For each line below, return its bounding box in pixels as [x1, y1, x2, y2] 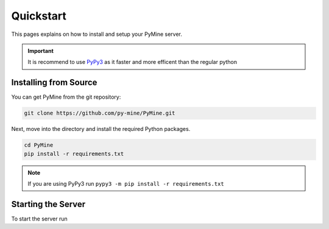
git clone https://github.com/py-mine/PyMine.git [24, 110, 175, 117]
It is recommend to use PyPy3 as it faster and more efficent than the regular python [27, 58, 238, 66]
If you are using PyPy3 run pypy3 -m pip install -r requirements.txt [27, 180, 225, 187]
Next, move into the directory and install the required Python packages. [11, 125, 191, 133]
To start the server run [11, 215, 68, 222]
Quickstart [11, 9, 67, 23]
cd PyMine [24, 142, 54, 149]
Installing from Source [11, 77, 97, 88]
